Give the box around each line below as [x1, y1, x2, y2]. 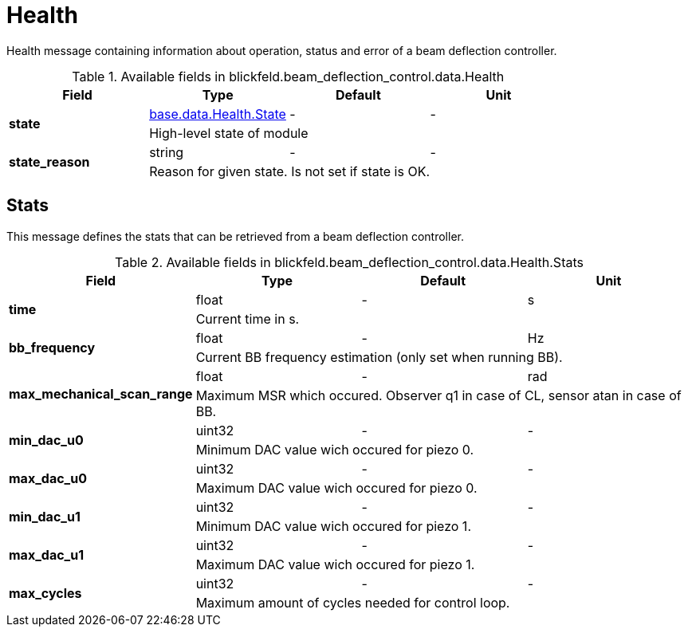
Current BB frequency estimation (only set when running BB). [195, 348, 563, 365]
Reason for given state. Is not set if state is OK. [149, 163, 430, 179]
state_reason [9, 153, 90, 170]
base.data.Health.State [149, 105, 286, 122]
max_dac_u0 [9, 470, 87, 486]
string [149, 144, 184, 160]
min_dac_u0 [9, 431, 84, 448]
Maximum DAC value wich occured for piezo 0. [195, 479, 478, 496]
